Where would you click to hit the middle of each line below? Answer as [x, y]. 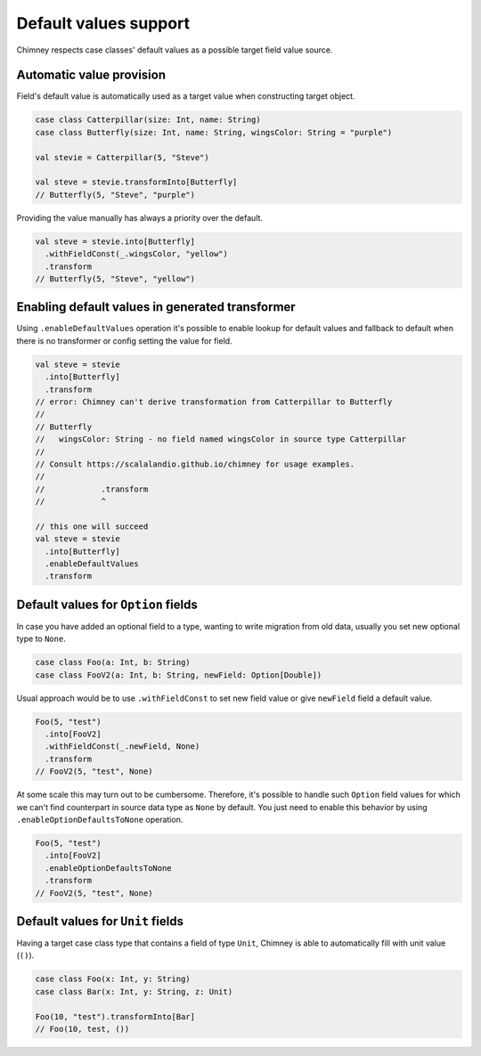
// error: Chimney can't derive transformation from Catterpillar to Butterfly [214, 402]
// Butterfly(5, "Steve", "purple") [115, 195]
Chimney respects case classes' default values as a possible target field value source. [175, 50]
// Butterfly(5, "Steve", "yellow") [115, 279]
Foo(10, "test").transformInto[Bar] [115, 1016]
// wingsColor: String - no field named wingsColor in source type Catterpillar [221, 439]
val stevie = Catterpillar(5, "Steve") [122, 157]
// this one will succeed [92, 526]
